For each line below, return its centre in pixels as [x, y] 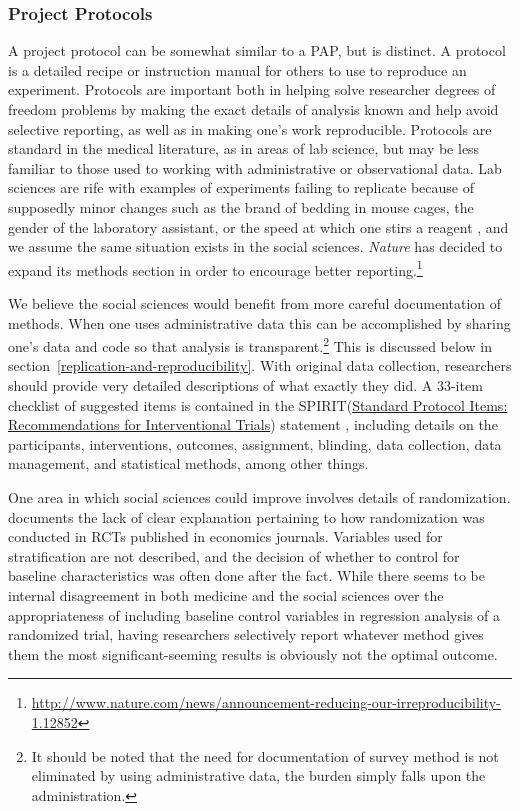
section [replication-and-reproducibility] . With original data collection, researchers [260, 365]
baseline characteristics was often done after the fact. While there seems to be [246, 575]
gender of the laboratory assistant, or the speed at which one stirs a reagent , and [258, 226]
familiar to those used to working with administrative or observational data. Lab [255, 167]
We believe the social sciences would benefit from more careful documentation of [255, 303]
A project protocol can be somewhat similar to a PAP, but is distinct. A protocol [257, 50]
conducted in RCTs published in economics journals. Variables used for [225, 536]
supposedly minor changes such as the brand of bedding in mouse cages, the [241, 206]
